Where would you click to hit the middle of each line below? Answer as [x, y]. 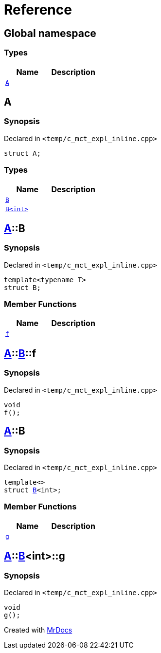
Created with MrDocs [38, 630]
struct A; [22, 153]
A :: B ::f [20, 353]
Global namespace [50, 33]
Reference [38, 10]
